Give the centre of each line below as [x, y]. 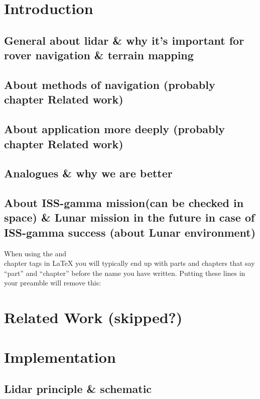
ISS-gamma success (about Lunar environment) [130, 232]
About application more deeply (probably [114, 129]
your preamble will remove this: [53, 283]
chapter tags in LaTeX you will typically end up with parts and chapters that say [129, 263]
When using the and [35, 253]
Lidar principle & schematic [78, 389]
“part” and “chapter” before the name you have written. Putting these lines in [125, 273]
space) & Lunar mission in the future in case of [129, 217]
